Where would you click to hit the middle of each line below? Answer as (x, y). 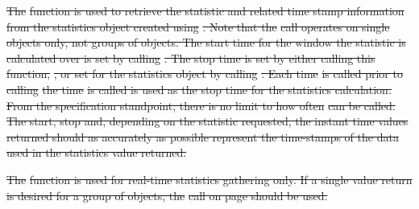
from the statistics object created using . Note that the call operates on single (198, 26)
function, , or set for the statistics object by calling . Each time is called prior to (205, 74)
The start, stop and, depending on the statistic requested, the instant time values (207, 121)
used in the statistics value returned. (97, 152)
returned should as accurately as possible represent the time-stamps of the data (203, 136)
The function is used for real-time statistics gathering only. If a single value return (209, 179)
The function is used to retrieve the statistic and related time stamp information (205, 10)
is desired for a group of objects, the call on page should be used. (167, 195)
